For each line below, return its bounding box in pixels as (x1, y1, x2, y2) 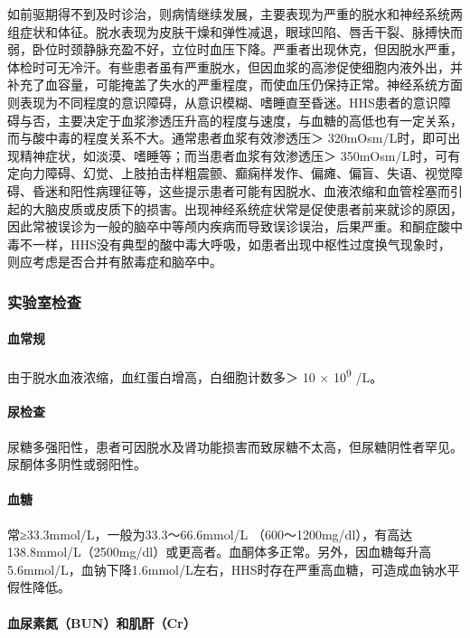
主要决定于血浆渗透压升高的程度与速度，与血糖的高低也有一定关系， (57, 110, 463, 129)
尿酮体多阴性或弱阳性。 (7, 455, 146, 474)
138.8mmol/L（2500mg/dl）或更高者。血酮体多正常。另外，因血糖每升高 (7, 542, 432, 561)
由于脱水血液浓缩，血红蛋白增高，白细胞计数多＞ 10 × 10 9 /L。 (7, 364, 383, 386)
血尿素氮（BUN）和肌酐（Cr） (7, 613, 196, 632)
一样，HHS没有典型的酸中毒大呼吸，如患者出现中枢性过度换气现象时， (32, 234, 451, 253)
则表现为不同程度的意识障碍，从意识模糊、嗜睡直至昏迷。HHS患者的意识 (7, 92, 438, 111)
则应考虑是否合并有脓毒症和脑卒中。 (7, 252, 222, 271)
